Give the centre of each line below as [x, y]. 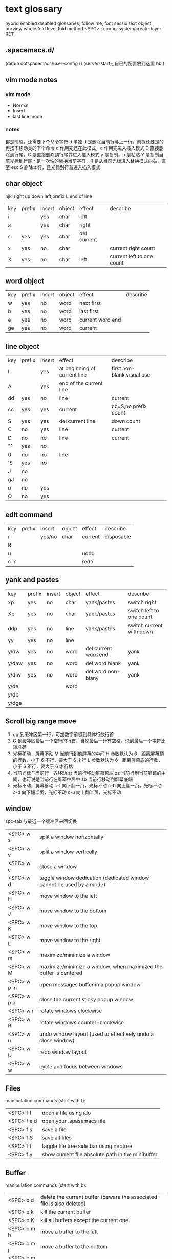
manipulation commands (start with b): [46, 1185]
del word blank [103, 663]
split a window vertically [68, 852]
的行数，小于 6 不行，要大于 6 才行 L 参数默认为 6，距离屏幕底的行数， [88, 760]
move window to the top [68, 926]
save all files [57, 1138]
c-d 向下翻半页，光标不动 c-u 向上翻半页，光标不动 [67, 792]
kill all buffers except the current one [84, 1220]
